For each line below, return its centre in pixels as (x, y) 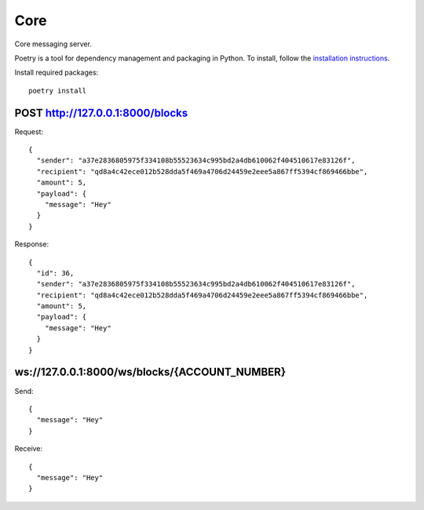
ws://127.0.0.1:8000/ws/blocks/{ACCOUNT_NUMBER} (150, 372)
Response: (32, 244)
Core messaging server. (53, 44)
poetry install (58, 91)
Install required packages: (57, 73)
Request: (29, 131)
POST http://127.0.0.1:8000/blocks (101, 113)
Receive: (29, 449)
